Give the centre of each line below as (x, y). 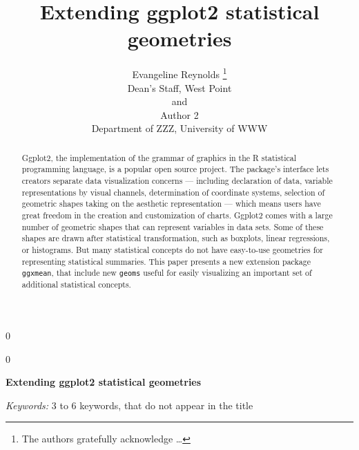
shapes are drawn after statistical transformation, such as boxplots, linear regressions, (176, 238)
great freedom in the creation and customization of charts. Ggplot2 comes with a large (177, 215)
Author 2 (179, 114)
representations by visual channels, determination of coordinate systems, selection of (173, 192)
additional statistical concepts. (76, 284)
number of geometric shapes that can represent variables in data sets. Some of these (173, 226)
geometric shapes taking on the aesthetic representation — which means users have (171, 204)
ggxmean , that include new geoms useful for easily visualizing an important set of (167, 273)
